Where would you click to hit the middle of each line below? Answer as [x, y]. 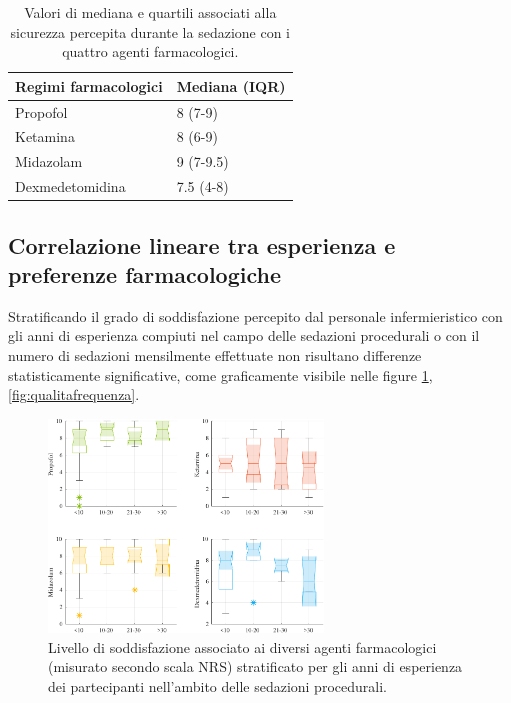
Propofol [41, 111]
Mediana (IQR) [231, 85]
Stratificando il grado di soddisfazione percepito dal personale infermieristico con [255, 315]
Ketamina [45, 136]
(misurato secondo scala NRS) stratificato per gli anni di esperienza [255, 666]
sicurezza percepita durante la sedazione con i [150, 31]
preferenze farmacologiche [144, 274]
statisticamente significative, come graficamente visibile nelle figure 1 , [220, 374]
